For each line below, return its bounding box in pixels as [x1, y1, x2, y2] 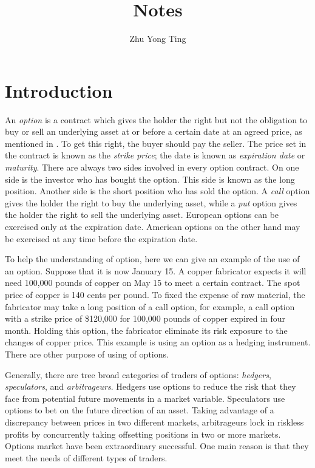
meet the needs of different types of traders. [5, 451, 168, 464]
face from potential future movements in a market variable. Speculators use [5, 392, 285, 404]
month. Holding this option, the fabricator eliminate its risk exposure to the [5, 324, 288, 336]
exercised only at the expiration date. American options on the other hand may [5, 220, 300, 232]
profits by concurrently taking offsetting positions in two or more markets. [5, 427, 281, 440]
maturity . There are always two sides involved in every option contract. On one [5, 161, 299, 174]
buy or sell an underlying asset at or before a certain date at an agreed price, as [5, 125, 302, 138]
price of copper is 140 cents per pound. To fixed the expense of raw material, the [5, 288, 305, 300]
